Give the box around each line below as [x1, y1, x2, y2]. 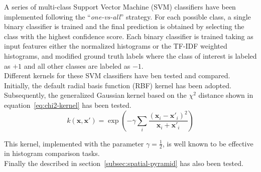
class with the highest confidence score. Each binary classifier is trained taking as [4, 31, 253, 41]
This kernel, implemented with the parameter [4, 138, 144, 148]
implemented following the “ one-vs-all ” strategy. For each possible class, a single [4, 11, 251, 22]
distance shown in [198, 90, 253, 100]
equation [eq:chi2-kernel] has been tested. [4, 99, 132, 110]
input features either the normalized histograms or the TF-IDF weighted [4, 41, 227, 51]
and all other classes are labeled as [24, 60, 130, 71]
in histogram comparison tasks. [4, 148, 100, 158]
